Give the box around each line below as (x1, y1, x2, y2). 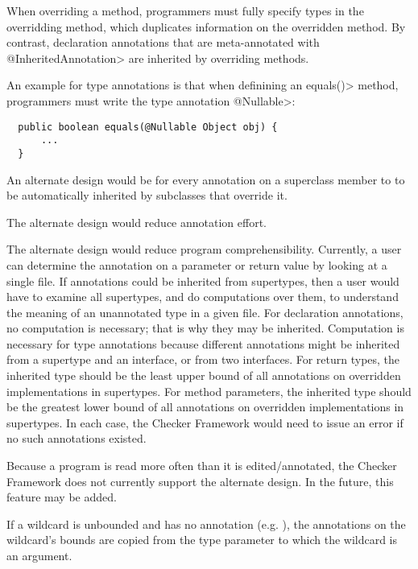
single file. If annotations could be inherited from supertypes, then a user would (6, 272, 399, 289)
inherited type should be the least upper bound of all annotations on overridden (6, 367, 401, 384)
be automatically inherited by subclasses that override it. (6, 187, 288, 204)
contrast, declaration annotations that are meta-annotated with (6, 34, 320, 51)
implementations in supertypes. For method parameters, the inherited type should (6, 382, 412, 399)
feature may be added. (6, 489, 117, 505)
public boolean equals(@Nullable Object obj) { (18, 121, 278, 133)
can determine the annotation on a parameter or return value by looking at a (6, 256, 387, 273)
